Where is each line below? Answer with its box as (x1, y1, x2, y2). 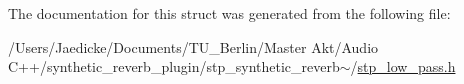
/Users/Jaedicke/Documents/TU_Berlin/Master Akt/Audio (8, 36, 379, 57)
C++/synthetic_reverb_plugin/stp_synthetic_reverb (8, 56, 340, 77)
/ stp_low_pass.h (350, 56, 456, 77)
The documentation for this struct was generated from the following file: (8, 3, 451, 23)
